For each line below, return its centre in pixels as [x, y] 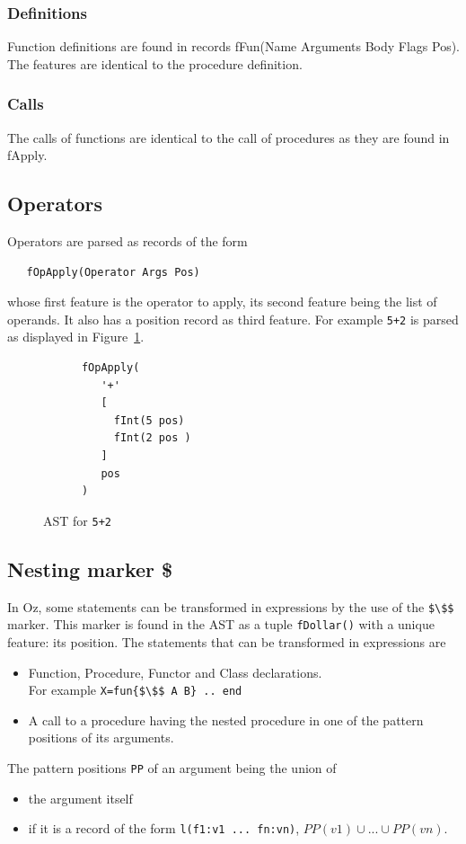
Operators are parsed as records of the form [127, 241]
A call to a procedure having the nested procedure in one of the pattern [226, 720]
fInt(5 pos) [149, 420]
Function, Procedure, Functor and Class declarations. [175, 672]
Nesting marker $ [90, 569]
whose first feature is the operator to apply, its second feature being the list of [222, 302]
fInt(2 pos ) [152, 438]
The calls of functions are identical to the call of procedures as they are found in [229, 137]
